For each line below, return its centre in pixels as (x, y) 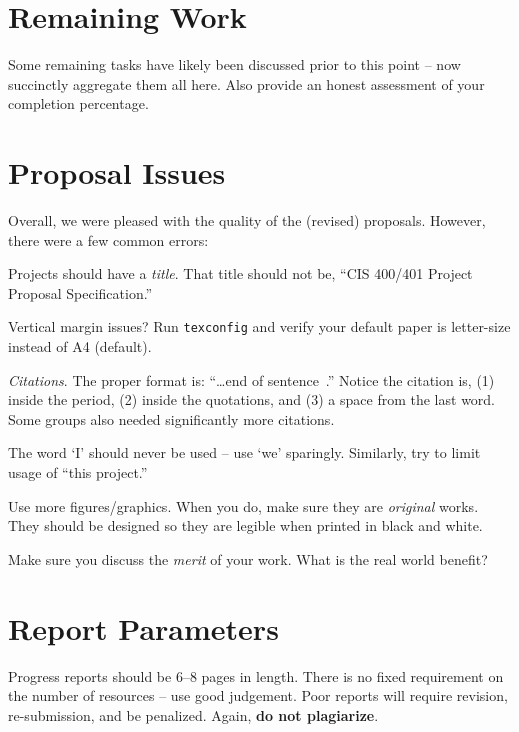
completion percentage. (78, 103)
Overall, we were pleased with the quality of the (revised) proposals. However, (247, 220)
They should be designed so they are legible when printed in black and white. (245, 525)
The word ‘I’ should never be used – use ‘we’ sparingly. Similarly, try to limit (244, 452)
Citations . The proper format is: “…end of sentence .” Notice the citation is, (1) (251, 379)
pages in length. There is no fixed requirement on (352, 675)
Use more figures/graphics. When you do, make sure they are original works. (243, 505)
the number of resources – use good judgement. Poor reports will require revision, (258, 695)
